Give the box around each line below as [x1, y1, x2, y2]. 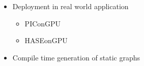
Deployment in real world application [12, 1, 129, 11]
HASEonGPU [24, 35, 68, 46]
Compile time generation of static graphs [12, 52, 140, 62]
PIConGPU [24, 18, 61, 28]
